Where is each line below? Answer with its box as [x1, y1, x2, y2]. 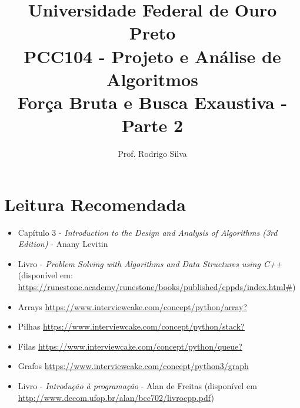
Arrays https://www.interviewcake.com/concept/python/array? [18, 300, 248, 312]
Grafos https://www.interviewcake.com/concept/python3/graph [18, 360, 249, 372]
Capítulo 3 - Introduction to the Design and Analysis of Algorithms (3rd [18, 226, 278, 238]
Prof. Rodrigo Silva [118, 147, 187, 160]
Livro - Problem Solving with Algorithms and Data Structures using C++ [18, 257, 282, 269]
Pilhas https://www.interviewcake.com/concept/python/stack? [18, 320, 245, 333]
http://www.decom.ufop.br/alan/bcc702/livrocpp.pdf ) [18, 391, 214, 403]
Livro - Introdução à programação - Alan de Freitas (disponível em [18, 379, 257, 391]
